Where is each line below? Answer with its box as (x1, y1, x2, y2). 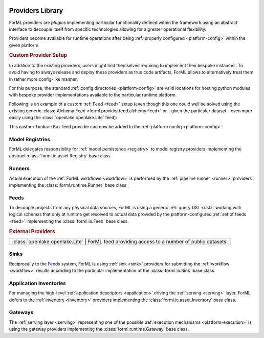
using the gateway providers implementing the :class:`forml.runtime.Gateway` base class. (9, 326, 189, 332)
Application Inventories (9, 280, 66, 287)
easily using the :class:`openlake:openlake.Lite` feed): (9, 115, 117, 121)
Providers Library (9, 6, 64, 15)
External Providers (9, 228, 56, 235)
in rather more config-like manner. (9, 76, 78, 82)
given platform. (9, 42, 40, 48)
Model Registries (9, 136, 50, 143)
